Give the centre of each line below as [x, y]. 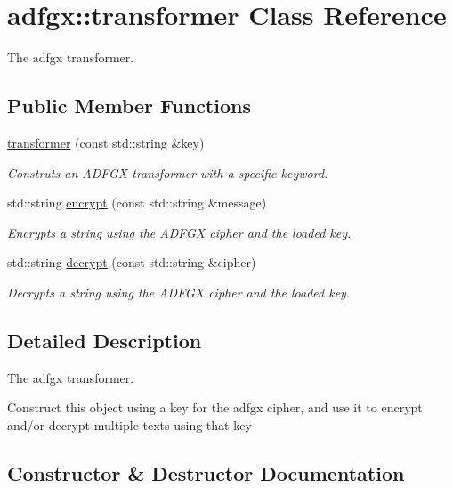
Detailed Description [105, 340]
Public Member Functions [129, 106]
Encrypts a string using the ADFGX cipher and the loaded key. [179, 232]
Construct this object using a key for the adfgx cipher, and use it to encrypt [215, 407]
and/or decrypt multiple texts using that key [129, 424]
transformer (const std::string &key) [106, 142]
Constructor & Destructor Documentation [206, 472]
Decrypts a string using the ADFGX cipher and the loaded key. [179, 292]
